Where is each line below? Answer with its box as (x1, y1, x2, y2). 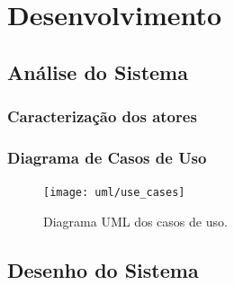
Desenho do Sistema (7, 255, 199, 283)
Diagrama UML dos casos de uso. (43, 211, 228, 230)
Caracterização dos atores (7, 105, 197, 128)
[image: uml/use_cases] (43, 186, 185, 200)
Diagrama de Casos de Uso (7, 146, 207, 168)
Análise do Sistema (7, 58, 188, 85)
